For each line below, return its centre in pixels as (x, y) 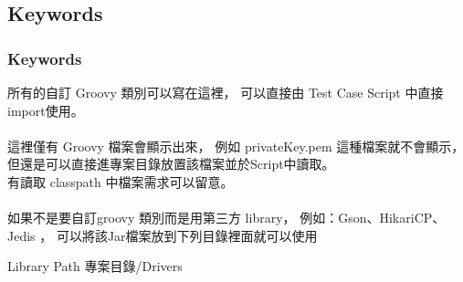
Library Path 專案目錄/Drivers (95, 266)
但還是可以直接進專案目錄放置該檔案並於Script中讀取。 (171, 164)
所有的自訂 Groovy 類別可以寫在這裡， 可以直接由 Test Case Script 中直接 (226, 92)
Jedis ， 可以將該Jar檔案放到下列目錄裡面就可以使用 (163, 235)
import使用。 (46, 110)
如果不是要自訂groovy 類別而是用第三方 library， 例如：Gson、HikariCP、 (226, 218)
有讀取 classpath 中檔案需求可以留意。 (121, 181)
